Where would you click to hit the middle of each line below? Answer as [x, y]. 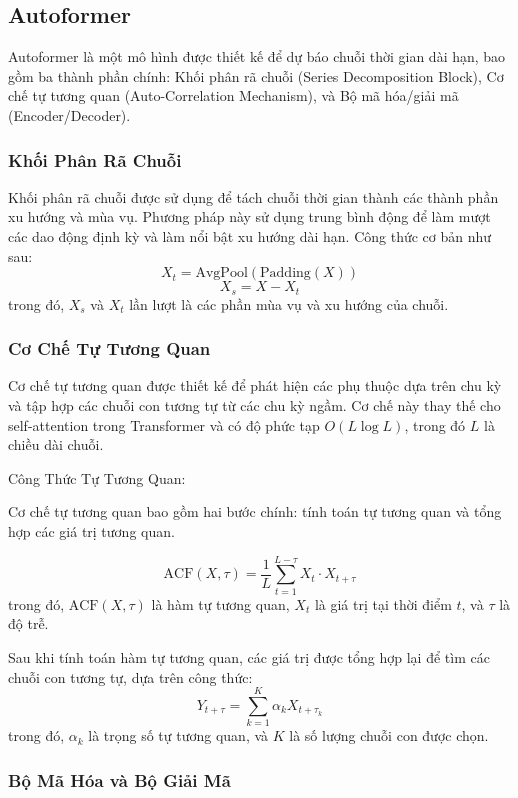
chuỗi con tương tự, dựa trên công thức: [130, 676]
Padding [285, 273]
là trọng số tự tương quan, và [178, 735]
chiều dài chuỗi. [56, 444]
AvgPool [221, 273]
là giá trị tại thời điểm [383, 603]
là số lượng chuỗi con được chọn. [389, 735]
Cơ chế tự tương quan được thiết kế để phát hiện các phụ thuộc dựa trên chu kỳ [255, 385]
